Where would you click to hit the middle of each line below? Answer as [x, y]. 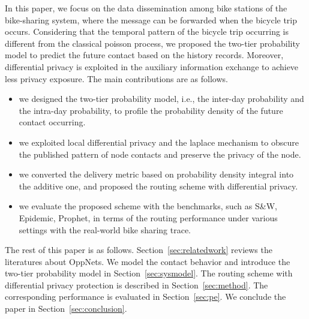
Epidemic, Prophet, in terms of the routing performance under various [148, 217]
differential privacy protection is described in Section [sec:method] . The [136, 285]
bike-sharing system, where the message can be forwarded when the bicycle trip [151, 19]
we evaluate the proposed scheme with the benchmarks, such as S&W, [148, 206]
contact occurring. [52, 122]
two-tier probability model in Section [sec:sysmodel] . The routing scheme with [149, 273]
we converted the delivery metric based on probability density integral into [156, 174]
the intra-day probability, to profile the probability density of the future [151, 110]
